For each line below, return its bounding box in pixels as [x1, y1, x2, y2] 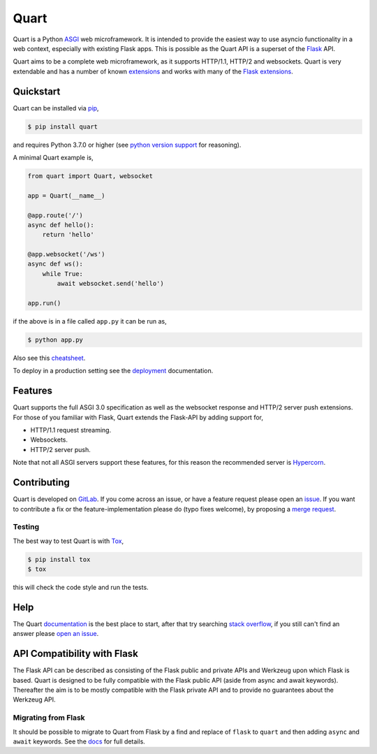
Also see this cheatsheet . [13, 354, 86, 362]
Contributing [13, 477, 70, 488]
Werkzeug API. [13, 695, 56, 704]
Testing [13, 522, 40, 532]
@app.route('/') [27, 211, 84, 219]
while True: [42, 270, 84, 277]
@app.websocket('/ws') [27, 250, 105, 259]
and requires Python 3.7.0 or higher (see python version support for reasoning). [13, 140, 242, 149]
